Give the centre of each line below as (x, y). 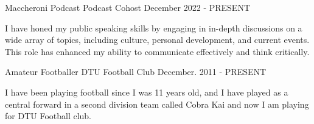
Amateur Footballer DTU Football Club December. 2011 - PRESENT (136, 72)
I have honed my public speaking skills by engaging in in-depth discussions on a (154, 28)
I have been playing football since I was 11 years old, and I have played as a (147, 92)
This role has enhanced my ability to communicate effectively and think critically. (157, 51)
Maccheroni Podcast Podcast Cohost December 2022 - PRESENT (128, 7)
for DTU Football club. (48, 116)
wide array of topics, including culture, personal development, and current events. (157, 40)
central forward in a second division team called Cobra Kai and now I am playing (157, 104)
